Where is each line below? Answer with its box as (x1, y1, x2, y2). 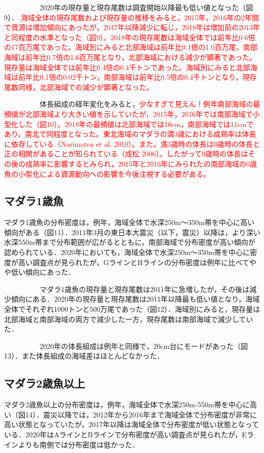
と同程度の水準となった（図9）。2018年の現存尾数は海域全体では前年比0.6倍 (4, 31, 255, 42)
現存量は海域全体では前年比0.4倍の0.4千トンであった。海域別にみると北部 (4, 61, 250, 72)
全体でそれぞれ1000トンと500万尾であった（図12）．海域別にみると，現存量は (4, 304, 260, 314)
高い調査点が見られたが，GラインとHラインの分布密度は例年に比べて (18, 256, 250, 267)
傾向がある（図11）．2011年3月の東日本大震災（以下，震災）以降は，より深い (4, 226, 260, 237)
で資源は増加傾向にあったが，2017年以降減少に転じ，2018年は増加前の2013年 (4, 22, 260, 33)
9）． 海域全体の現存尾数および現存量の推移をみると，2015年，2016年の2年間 (4, 12, 259, 22)
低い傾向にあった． (11, 267, 75, 277)
